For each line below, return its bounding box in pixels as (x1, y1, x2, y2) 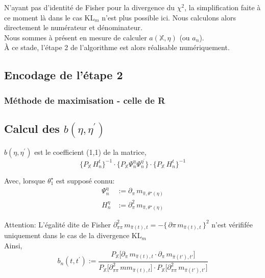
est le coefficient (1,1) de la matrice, (34, 146, 147, 157)
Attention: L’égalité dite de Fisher (4, 219, 111, 229)
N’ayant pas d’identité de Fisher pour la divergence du (4, 2, 175, 12)
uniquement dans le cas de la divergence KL (4, 230, 142, 241)
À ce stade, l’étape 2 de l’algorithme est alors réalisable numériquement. (4, 42, 230, 53)
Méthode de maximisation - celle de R (4, 94, 165, 106)
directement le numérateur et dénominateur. (4, 22, 142, 33)
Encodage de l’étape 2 (4, 67, 123, 83)
